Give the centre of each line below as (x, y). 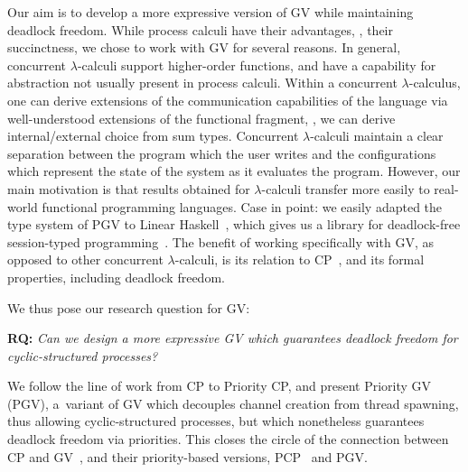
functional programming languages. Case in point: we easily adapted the (242, 206)
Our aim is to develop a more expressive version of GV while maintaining (211, 12)
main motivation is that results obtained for (129, 188)
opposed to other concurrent (85, 259)
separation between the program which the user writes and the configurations (222, 153)
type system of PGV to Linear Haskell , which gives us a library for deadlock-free (234, 224)
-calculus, (435, 83)
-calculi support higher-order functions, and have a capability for (257, 65)
